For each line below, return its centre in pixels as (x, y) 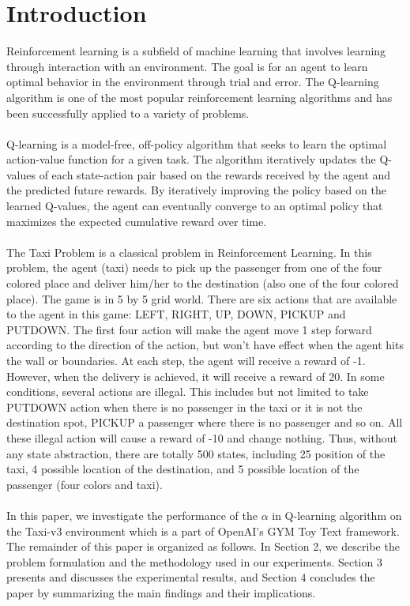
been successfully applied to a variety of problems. (128, 113)
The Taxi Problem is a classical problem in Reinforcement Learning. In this (189, 252)
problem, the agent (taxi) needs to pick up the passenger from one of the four (194, 267)
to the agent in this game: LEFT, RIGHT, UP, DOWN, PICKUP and (176, 314)
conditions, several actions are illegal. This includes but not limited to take (188, 391)
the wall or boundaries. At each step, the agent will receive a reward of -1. (186, 360)
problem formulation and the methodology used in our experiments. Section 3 (194, 561)
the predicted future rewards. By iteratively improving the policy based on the (196, 190)
